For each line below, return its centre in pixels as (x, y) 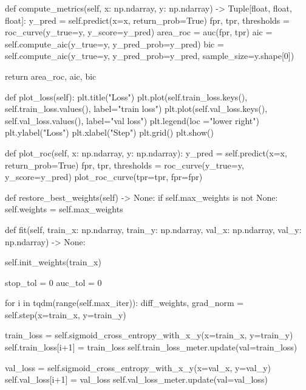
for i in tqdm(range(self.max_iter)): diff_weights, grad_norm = (124, 303)
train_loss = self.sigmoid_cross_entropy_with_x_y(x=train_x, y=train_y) (149, 335)
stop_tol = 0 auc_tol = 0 (53, 282)
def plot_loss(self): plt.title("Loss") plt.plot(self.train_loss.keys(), (126, 96)
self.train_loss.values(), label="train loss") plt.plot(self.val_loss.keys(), (136, 109)
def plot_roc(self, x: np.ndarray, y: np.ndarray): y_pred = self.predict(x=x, (146, 152)
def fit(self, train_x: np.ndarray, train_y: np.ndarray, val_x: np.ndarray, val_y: (153, 229)
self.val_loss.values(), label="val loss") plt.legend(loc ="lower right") (132, 120)
